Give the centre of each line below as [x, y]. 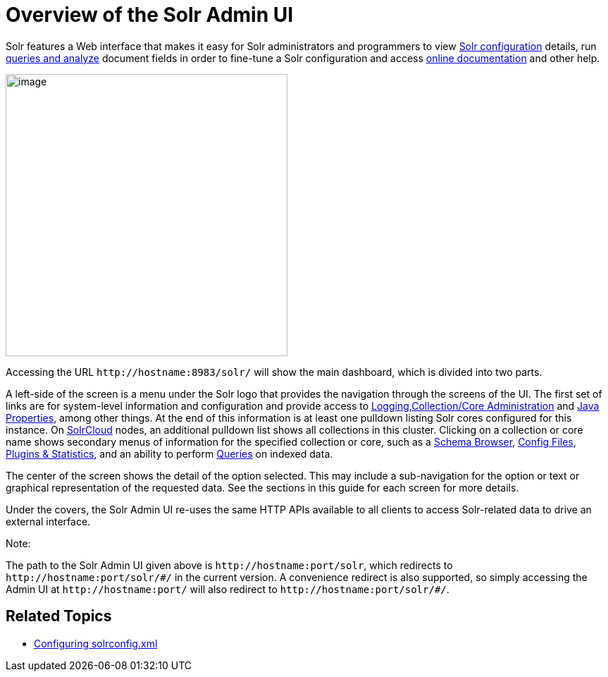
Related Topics [59, 616]
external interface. [48, 521]
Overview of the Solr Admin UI [150, 15]
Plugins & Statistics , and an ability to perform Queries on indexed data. [169, 453]
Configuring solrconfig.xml [96, 643]
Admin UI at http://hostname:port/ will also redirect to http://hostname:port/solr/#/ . [228, 589]
